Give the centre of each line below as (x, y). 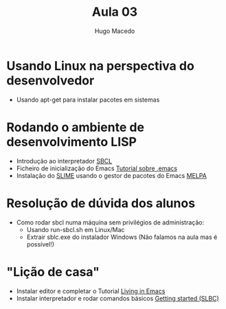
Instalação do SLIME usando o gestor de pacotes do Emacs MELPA (111, 175)
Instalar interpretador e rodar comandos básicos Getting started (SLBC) (117, 298)
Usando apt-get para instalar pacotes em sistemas (88, 100)
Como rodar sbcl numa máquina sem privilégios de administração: (110, 222)
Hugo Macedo (115, 31)
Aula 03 (115, 12)
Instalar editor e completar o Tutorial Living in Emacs (91, 291)
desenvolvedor (50, 80)
